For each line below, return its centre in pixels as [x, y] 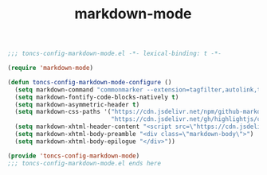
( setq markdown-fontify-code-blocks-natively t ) [97, 97]
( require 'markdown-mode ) [50, 68]
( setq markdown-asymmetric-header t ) [77, 104]
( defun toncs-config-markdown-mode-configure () [90, 82]
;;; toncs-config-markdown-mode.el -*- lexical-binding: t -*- [115, 54]
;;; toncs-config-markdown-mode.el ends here [84, 163]
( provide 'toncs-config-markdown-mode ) [74, 156]
